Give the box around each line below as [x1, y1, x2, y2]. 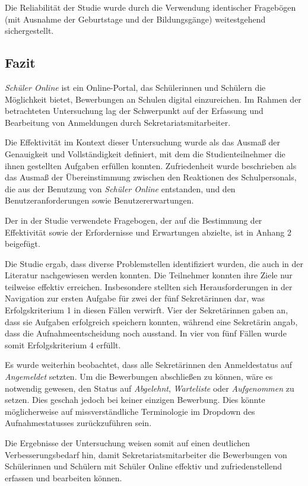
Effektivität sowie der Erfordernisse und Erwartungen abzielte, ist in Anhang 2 [5, 225, 291, 238]
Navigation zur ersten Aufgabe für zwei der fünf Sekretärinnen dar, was [5, 292, 265, 304]
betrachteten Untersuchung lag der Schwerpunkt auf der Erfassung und [5, 104, 263, 117]
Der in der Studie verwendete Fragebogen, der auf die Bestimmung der [5, 214, 262, 226]
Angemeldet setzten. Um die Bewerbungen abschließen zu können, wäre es [5, 370, 273, 383]
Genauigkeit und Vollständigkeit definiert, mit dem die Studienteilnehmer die [5, 147, 285, 160]
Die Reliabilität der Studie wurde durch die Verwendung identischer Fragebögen [5, 1, 296, 13]
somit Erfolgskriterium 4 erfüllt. [5, 338, 121, 351]
